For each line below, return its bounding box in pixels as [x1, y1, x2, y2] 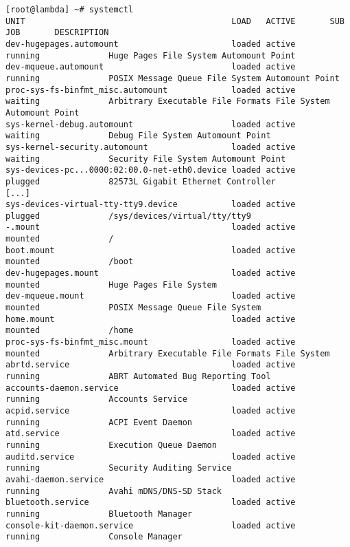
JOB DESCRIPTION [5, 28, 109, 38]
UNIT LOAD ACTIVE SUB [5, 16, 345, 26]
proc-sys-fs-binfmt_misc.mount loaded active [5, 337, 296, 347]
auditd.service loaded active [5, 451, 296, 462]
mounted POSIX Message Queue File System [5, 303, 261, 313]
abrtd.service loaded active [5, 360, 296, 370]
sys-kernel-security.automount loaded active [5, 142, 296, 152]
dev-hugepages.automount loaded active [5, 39, 296, 49]
